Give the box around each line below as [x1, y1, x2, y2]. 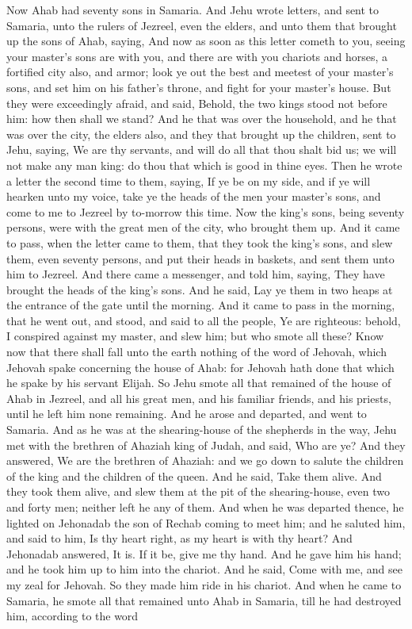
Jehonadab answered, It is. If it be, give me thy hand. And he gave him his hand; [6, 545, 402, 562]
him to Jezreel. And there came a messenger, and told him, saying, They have [6, 266, 385, 282]
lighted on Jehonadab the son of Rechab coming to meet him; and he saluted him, [6, 514, 406, 531]
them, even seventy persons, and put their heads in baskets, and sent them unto [6, 250, 395, 267]
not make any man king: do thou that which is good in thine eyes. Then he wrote [6, 156, 402, 173]
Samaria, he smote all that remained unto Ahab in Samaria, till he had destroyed [6, 592, 402, 608]
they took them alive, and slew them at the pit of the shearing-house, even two [6, 483, 391, 500]
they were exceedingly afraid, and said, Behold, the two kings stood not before [6, 94, 387, 111]
